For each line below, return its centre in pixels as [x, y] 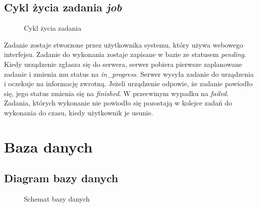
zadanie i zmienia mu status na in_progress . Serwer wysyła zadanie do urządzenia [129, 74]
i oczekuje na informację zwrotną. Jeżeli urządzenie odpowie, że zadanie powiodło [129, 83]
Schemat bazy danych [57, 199]
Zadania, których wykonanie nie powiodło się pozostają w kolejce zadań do [118, 103]
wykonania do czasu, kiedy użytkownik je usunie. [79, 112]
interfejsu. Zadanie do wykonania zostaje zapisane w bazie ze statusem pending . [125, 54]
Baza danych [48, 146]
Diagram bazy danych [61, 178]
